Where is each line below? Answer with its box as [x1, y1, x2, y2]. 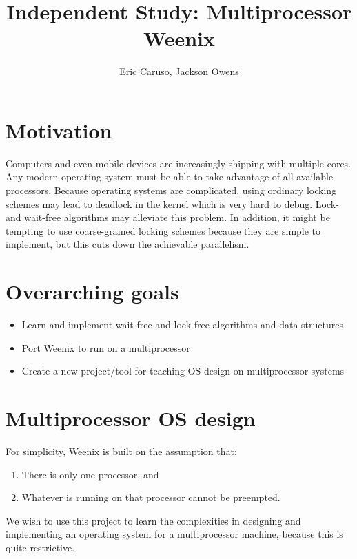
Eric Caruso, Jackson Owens [119, 64, 239, 78]
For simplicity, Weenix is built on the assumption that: [6, 444, 237, 458]
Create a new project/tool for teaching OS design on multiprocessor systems [21, 363, 345, 378]
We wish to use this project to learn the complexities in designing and [6, 513, 301, 527]
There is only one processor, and [21, 467, 159, 481]
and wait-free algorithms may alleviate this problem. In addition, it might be [6, 210, 330, 224]
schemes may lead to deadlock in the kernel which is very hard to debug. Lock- [6, 196, 339, 211]
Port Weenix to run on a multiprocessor [21, 340, 190, 355]
